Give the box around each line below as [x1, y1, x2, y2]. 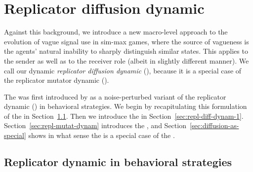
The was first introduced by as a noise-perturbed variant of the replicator [4, 91, 226, 102]
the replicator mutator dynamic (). [4, 75, 109, 85]
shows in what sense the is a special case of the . [28, 130, 175, 140]
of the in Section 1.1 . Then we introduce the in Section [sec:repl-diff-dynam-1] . [4, 110, 244, 121]
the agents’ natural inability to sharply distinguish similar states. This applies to [4, 46, 248, 56]
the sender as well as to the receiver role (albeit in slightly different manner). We [4, 55, 249, 66]
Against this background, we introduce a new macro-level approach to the [4, 27, 228, 37]
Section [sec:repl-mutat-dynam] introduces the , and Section [4, 120, 186, 131]
